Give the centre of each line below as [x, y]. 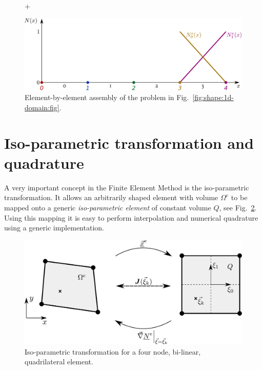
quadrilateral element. [59, 362]
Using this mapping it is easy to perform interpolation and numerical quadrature [131, 217]
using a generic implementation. [54, 228]
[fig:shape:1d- [213, 97]
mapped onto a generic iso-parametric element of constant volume [108, 207]
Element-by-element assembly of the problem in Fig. [107, 97]
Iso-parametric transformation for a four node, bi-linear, [113, 351]
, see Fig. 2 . [238, 207]
